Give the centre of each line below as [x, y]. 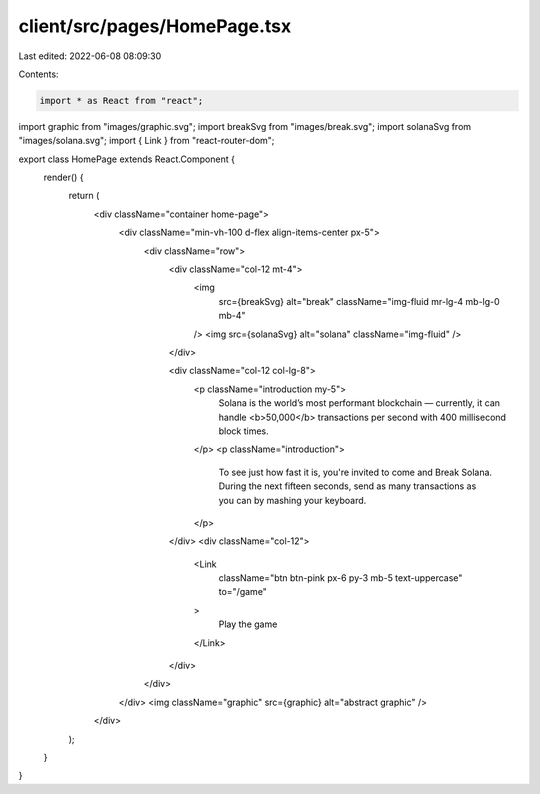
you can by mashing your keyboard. [292, 500]
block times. [243, 431]
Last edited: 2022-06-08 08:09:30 [90, 56]
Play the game [248, 624]
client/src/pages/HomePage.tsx [155, 26]
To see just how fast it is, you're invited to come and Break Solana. [355, 472]
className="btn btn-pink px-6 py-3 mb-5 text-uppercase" [340, 578]
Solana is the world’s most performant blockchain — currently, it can [359, 403]
